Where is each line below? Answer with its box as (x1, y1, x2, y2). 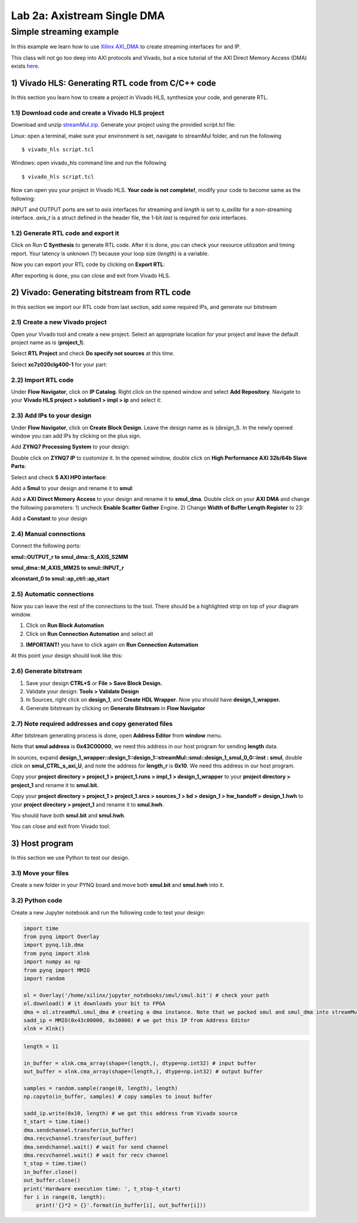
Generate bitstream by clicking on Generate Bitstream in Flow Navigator (26, 704, 206, 711)
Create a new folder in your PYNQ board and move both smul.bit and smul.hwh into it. (11, 882, 225, 889)
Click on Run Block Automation (26, 622, 104, 629)
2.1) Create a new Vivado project (11, 318, 107, 326)
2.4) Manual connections (11, 530, 86, 538)
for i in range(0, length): (23, 1193, 106, 1200)
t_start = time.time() (23, 1118, 90, 1125)
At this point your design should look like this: (11, 652, 123, 659)
